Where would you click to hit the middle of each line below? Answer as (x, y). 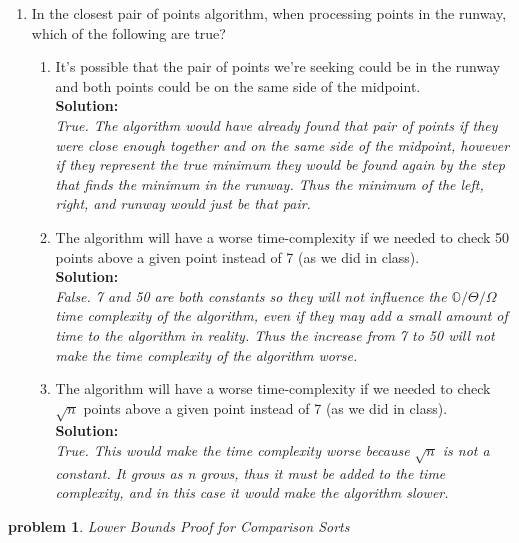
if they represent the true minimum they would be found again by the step (280, 164)
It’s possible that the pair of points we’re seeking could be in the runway (278, 66)
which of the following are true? (128, 32)
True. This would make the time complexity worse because (232, 450)
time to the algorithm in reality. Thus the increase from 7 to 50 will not (275, 334)
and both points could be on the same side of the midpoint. (238, 85)
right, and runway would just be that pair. (183, 203)
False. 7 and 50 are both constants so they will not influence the (251, 295)
